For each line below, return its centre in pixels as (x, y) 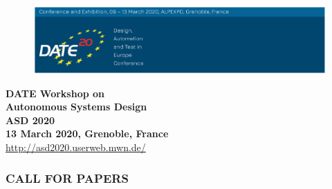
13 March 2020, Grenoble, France (87, 133)
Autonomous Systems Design (76, 107)
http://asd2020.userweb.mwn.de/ (76, 147)
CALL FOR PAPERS (67, 178)
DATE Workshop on (55, 93)
